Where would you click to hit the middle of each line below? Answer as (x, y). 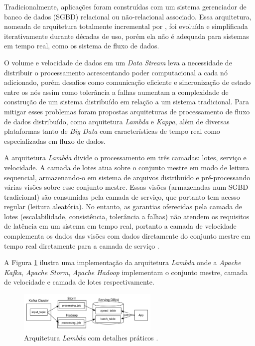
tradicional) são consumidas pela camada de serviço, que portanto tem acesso (122, 196)
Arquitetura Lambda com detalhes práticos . (91, 338)
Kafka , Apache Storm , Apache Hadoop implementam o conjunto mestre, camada (126, 272)
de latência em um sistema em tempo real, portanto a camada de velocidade (120, 226)
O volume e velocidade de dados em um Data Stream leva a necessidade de (118, 62)
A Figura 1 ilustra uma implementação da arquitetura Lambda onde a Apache (123, 262)
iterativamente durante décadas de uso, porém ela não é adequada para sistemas (127, 36)
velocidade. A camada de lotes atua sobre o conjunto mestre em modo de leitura (127, 167)
